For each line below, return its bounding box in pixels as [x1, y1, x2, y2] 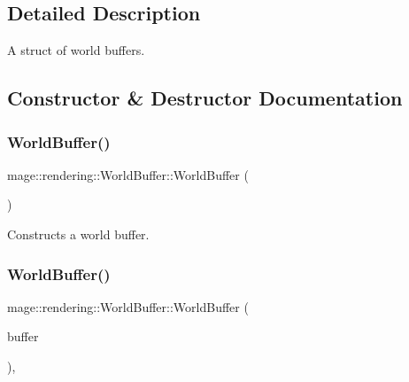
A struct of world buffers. [7, 41, 145, 59]
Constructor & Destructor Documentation [7, 84, 403, 112]
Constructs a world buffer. [7, 224, 150, 243]
